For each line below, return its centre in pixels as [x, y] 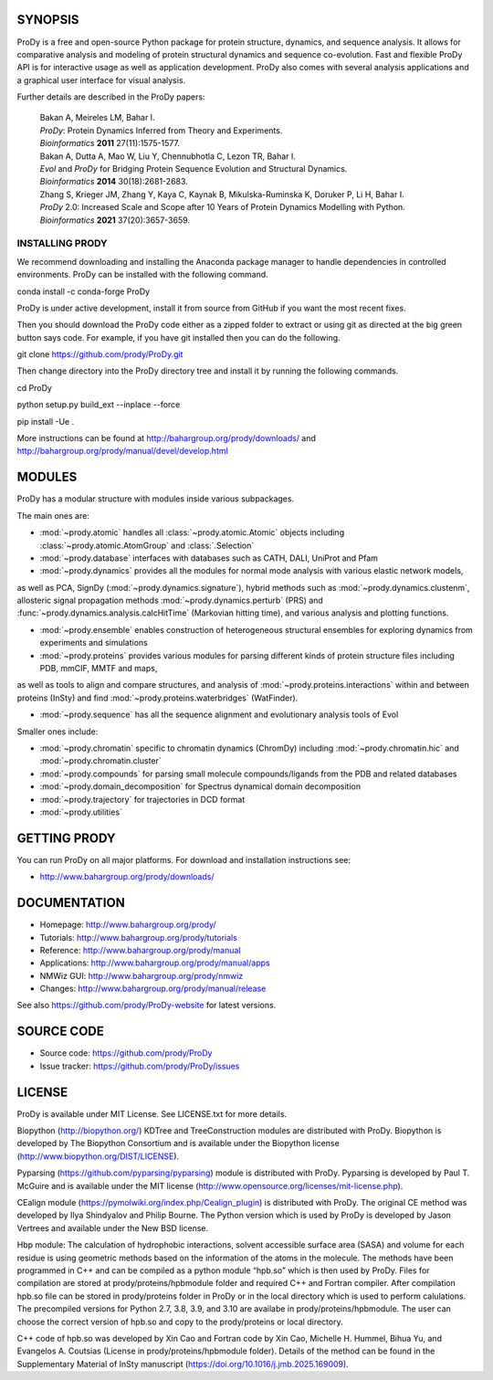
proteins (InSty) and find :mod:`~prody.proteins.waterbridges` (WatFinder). [157, 698]
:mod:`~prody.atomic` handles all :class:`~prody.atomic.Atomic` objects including [192, 532]
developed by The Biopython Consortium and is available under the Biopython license [178, 1143]
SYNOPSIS [48, 20]
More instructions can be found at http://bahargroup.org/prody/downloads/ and [167, 438]
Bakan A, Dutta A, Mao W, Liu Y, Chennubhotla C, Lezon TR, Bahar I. [168, 156]
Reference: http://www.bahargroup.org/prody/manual [140, 950]
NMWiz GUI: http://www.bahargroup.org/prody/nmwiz [142, 975]
